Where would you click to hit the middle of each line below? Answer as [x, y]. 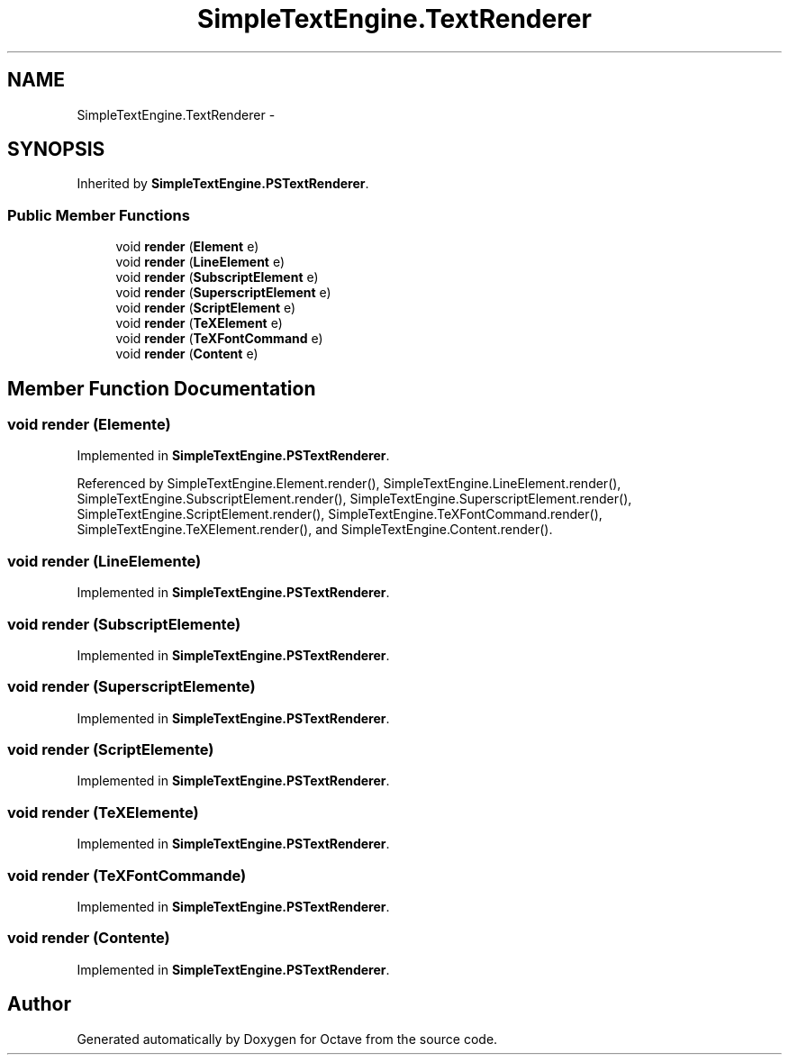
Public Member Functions [99, 215]
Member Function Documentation [162, 388]
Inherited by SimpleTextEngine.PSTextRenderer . [223, 184]
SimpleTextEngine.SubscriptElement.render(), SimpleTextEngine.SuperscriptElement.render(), [354, 499]
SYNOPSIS [56, 150]
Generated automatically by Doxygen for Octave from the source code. [287, 1039]
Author [39, 1004]
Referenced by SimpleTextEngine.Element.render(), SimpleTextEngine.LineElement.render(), [349, 484]
